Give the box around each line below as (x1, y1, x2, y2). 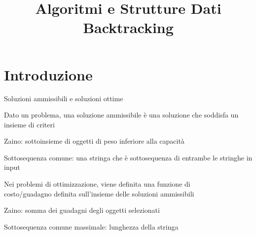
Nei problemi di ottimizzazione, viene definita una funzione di (4, 179, 190, 189)
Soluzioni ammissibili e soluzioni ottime (4, 93, 123, 103)
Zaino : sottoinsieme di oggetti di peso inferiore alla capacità (4, 136, 184, 146)
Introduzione (4, 64, 93, 84)
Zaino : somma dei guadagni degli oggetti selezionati (4, 205, 160, 215)
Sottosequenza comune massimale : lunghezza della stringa (4, 221, 179, 232)
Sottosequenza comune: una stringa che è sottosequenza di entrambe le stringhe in (4, 152, 253, 162)
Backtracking (83, 17, 174, 38)
